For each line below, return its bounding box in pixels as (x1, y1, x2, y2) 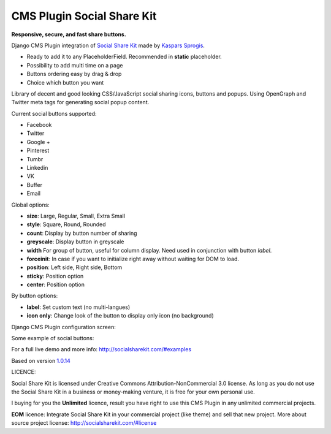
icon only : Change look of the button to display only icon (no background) (26, 312, 214, 319)
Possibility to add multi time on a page (26, 61, 123, 69)
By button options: (11, 292, 58, 300)
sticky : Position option (26, 272, 84, 280)
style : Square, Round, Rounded (26, 221, 107, 228)
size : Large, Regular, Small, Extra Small (26, 212, 126, 219)
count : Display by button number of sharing (26, 229, 137, 237)
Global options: (11, 201, 50, 208)
